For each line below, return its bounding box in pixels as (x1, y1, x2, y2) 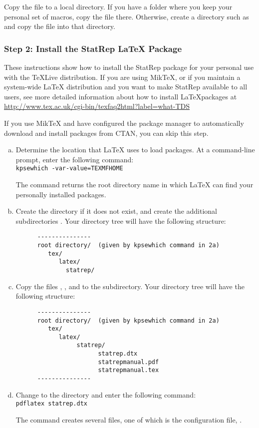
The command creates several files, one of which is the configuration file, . (15, 415, 242, 425)
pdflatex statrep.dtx (15, 400, 87, 408)
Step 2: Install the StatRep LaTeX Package (4, 42, 182, 54)
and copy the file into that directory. (4, 21, 115, 31)
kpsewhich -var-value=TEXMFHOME (15, 165, 123, 172)
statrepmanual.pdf (98, 358, 159, 366)
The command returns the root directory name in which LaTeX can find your (15, 179, 254, 189)
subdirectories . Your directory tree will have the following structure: (15, 215, 226, 226)
